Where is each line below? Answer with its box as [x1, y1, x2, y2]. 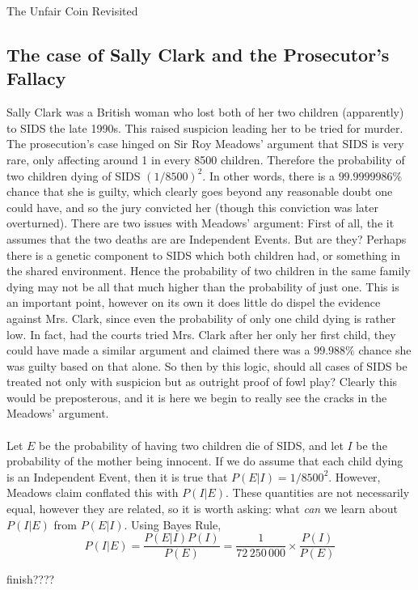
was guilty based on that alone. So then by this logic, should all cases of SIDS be [6, 357, 407, 374]
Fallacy [6, 66, 66, 91]
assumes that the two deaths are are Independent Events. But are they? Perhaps [6, 230, 407, 247]
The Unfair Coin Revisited [6, 2, 138, 19]
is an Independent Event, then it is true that [6, 468, 228, 485]
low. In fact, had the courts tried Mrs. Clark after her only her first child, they [6, 325, 396, 342]
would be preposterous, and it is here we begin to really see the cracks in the [6, 388, 387, 405]
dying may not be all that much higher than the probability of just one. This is [6, 278, 399, 295]
